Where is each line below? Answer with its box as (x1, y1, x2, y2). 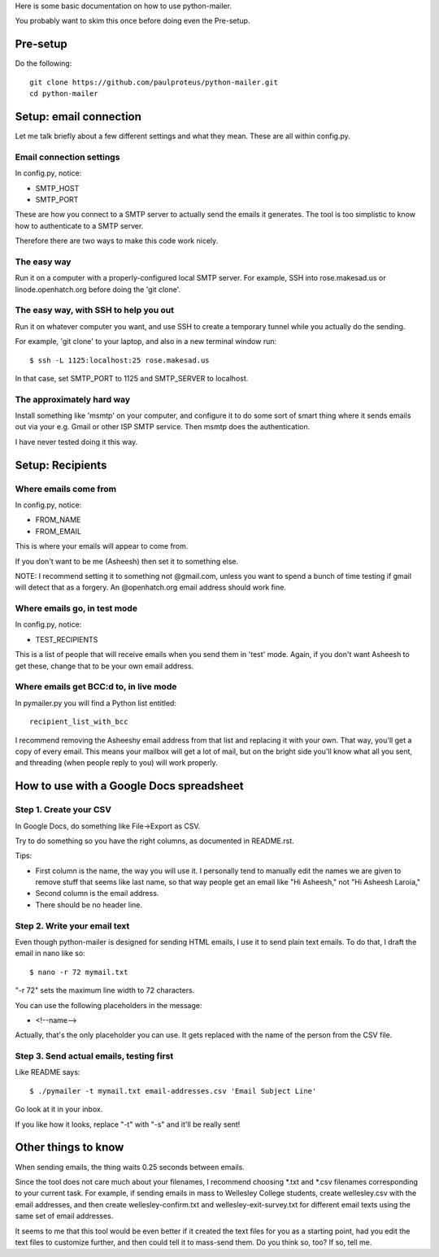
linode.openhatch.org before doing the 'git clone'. (15, 285, 181, 294)
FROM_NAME (35, 515, 81, 524)
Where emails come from (15, 483, 117, 494)
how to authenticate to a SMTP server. (15, 220, 144, 231)
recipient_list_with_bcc (29, 717, 128, 727)
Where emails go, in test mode (15, 602, 138, 614)
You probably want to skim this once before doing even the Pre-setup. (15, 16, 250, 26)
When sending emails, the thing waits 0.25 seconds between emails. (15, 1162, 246, 1172)
